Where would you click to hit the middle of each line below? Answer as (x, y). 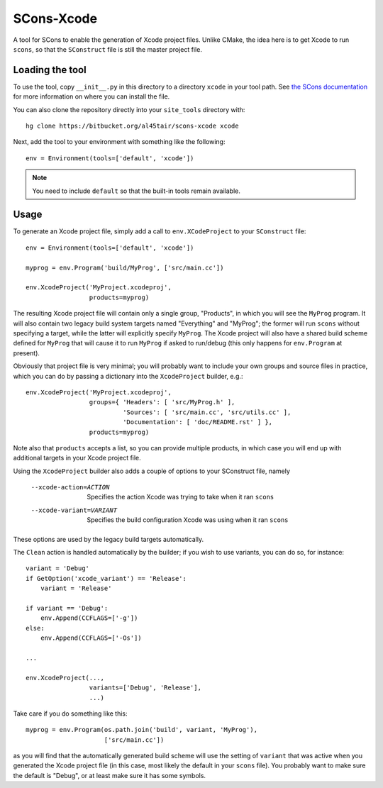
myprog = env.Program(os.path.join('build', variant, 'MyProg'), (142, 730)
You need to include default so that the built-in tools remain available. (136, 191)
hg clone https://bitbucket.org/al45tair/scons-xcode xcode (132, 126)
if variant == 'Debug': (67, 608)
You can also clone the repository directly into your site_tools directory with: (129, 109)
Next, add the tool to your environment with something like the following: (119, 142)
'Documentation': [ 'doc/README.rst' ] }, (198, 422)
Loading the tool (50, 70)
